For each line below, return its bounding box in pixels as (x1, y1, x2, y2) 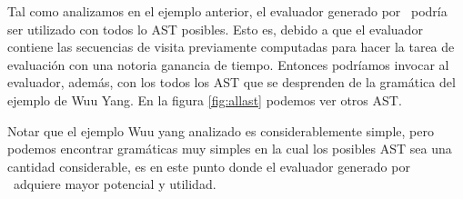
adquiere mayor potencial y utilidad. (13, 174, 216, 194)
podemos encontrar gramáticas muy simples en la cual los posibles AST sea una (7, 139, 452, 158)
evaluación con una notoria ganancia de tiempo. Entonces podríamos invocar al (7, 55, 449, 74)
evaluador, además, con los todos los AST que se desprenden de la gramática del (7, 73, 456, 92)
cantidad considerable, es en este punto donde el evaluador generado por (7, 156, 410, 175)
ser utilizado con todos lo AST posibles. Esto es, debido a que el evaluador (7, 19, 423, 38)
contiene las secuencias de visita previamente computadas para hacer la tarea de (7, 37, 455, 56)
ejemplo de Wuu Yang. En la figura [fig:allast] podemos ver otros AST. (7, 90, 402, 109)
